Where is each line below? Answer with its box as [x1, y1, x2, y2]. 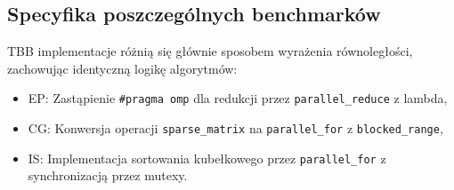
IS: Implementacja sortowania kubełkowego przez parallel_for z [28, 148, 386, 167]
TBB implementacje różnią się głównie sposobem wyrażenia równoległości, [7, 42, 413, 60]
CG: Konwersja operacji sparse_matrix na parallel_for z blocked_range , [28, 119, 443, 138]
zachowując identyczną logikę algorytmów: [7, 59, 238, 77]
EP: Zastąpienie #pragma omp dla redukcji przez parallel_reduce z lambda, [28, 89, 448, 107]
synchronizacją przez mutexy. [28, 166, 188, 185]
